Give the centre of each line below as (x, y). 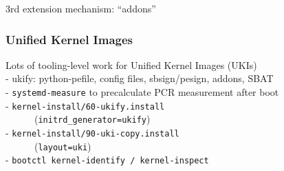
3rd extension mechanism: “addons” (81, 8)
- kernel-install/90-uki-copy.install (92, 132)
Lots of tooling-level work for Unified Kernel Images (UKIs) (131, 64)
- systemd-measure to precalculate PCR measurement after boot (142, 92)
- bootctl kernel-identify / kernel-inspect (107, 160)
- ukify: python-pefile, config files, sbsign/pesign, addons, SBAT (140, 78)
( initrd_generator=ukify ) (92, 119)
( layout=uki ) (63, 146)
